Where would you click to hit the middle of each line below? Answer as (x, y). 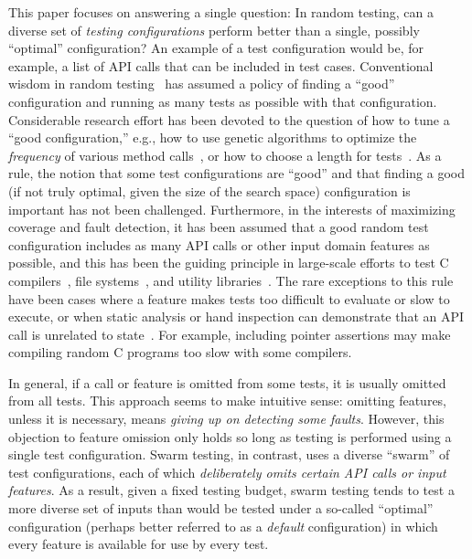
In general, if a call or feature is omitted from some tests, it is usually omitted (227, 382)
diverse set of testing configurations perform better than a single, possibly (214, 30)
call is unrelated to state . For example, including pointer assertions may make (230, 334)
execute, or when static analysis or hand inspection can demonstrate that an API (236, 316)
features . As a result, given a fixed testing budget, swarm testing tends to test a (231, 490)
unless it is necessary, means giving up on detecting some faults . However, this (226, 419)
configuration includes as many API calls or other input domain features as (219, 244)
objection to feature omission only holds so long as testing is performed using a (230, 436)
